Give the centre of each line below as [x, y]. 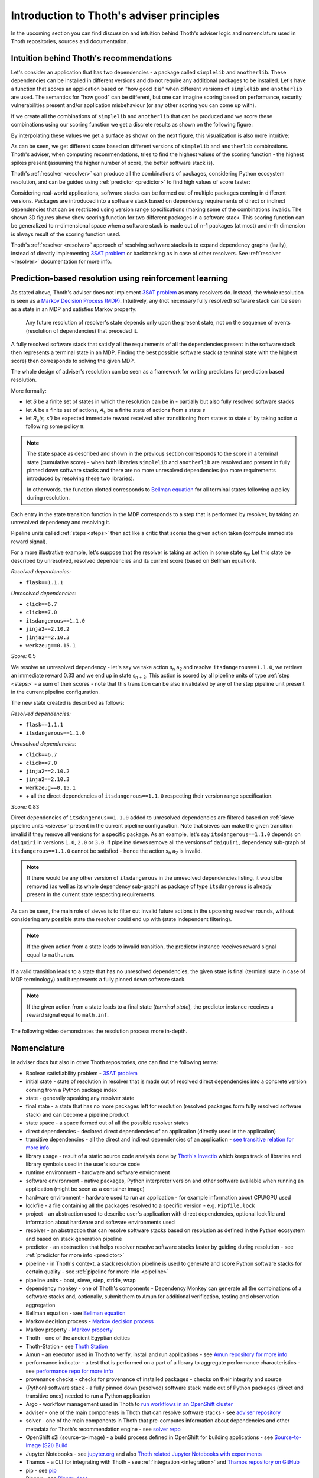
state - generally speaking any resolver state [80, 1098]
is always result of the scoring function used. [66, 234]
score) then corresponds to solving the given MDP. [73, 361]
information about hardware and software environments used [100, 1222]
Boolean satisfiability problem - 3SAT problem [82, 1073]
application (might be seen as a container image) [85, 1189]
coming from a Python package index [71, 1090]
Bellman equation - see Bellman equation [76, 1313]
